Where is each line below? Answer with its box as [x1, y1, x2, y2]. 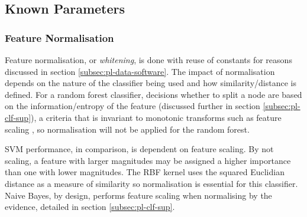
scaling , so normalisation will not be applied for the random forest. [5, 123, 250, 135]
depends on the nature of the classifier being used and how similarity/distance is [5, 77, 296, 89]
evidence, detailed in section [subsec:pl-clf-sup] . [5, 200, 175, 213]
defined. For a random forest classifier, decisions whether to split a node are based [5, 88, 302, 100]
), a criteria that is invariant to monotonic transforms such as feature [31, 111, 282, 123]
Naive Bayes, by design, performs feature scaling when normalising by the [5, 189, 272, 201]
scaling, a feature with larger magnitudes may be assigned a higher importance [5, 154, 291, 166]
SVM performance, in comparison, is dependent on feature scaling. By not [5, 143, 274, 155]
